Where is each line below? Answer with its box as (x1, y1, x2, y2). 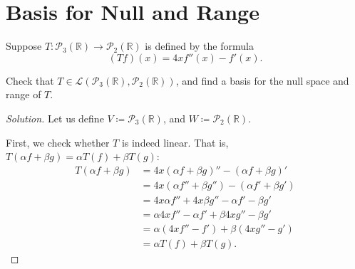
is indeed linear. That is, (121, 134, 229, 149)
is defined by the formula (145, 38, 254, 53)
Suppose (6, 38, 42, 53)
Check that (6, 73, 54, 88)
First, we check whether (6, 134, 110, 149)
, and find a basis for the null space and (175, 73, 349, 88)
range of (6, 87, 41, 102)
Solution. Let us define (6, 110, 104, 125)
